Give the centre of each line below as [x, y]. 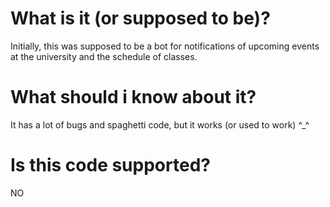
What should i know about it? [133, 97]
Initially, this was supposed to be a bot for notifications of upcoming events [165, 46]
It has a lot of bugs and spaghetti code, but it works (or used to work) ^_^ [160, 124]
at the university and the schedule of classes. [104, 56]
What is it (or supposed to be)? [140, 18]
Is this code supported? [110, 165]
